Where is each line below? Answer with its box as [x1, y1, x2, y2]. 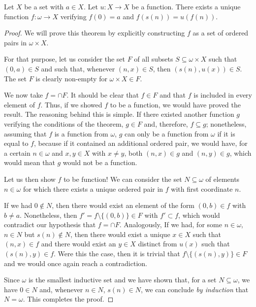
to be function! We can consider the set [64, 173, 182, 184]
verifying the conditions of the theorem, [4, 118, 124, 129]
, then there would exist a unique [70, 229, 170, 239]
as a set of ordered [192, 28, 249, 38]
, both [124, 147, 143, 158]
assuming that [4, 128, 47, 138]
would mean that [4, 157, 55, 168]
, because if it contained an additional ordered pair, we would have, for [33, 138, 248, 148]
